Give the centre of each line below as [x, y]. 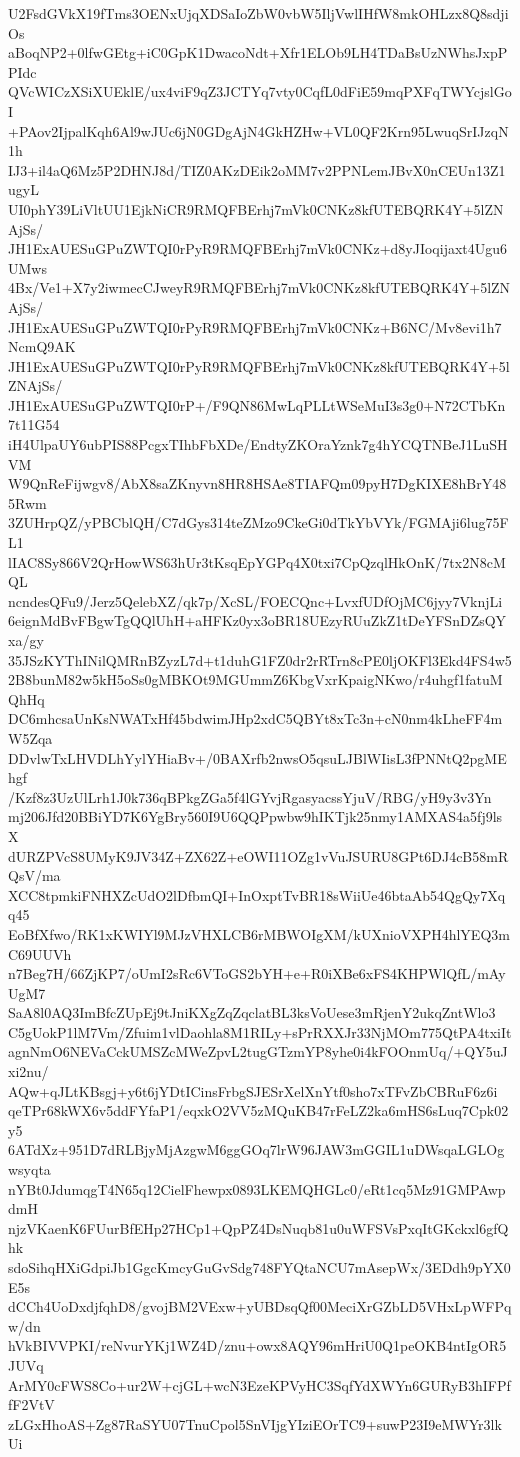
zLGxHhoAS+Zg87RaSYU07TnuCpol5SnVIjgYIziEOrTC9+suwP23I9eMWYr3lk [255, 1423]
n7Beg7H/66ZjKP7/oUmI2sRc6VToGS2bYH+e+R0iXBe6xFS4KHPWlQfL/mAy [257, 973]
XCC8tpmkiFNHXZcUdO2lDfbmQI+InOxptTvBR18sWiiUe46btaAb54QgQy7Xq [257, 894]
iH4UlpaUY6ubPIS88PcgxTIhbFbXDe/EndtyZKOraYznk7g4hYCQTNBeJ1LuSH [258, 444]
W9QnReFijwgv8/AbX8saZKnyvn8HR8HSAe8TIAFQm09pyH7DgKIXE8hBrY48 [257, 483]
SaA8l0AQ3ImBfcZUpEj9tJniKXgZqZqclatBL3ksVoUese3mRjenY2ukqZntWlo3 [252, 1012]
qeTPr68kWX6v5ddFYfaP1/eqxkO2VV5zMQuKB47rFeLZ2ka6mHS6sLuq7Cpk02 [258, 1110]
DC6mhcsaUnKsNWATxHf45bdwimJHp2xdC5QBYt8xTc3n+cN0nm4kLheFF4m [255, 718]
